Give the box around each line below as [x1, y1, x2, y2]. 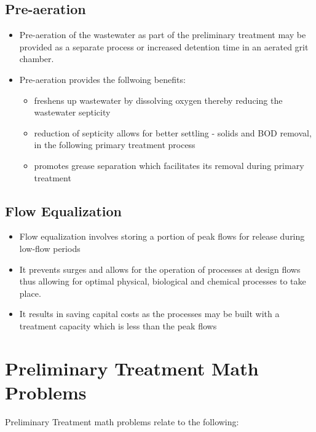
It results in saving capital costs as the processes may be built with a [19, 307, 280, 320]
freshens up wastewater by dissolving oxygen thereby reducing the [34, 93, 283, 106]
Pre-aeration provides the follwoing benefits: [19, 73, 186, 85]
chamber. [19, 52, 54, 65]
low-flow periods [19, 242, 81, 254]
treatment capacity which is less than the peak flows [19, 319, 217, 332]
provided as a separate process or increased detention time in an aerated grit [19, 40, 309, 53]
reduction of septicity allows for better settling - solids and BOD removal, [34, 126, 312, 139]
